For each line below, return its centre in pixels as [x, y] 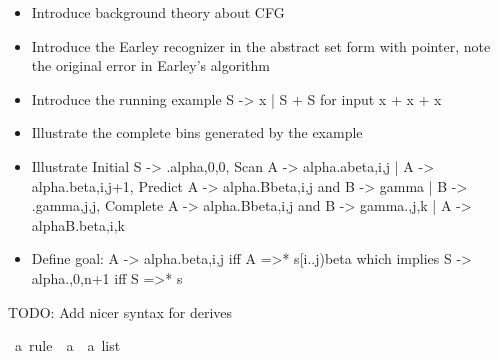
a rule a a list [67, 345]
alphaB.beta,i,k [78, 224]
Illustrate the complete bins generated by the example [197, 132]
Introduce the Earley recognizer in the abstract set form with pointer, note [261, 45]
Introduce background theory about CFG [158, 12]
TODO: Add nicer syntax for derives [120, 311]
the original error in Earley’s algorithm [150, 65]
